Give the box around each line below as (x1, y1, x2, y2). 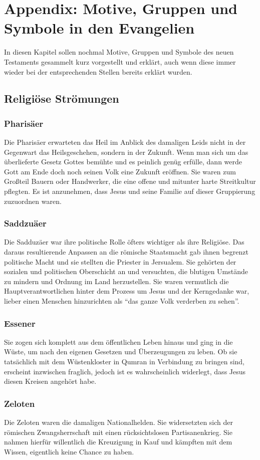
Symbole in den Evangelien (4, 18, 195, 38)
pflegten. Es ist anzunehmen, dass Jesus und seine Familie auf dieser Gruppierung (4, 186, 255, 196)
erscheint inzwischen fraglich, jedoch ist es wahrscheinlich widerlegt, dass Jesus (4, 366, 246, 376)
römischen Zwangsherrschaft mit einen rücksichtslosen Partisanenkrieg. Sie (4, 426, 232, 437)
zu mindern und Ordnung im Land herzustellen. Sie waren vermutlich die (4, 276, 229, 286)
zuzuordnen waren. (4, 195, 62, 206)
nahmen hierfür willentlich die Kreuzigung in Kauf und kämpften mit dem (4, 436, 232, 447)
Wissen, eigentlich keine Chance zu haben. (4, 446, 134, 456)
